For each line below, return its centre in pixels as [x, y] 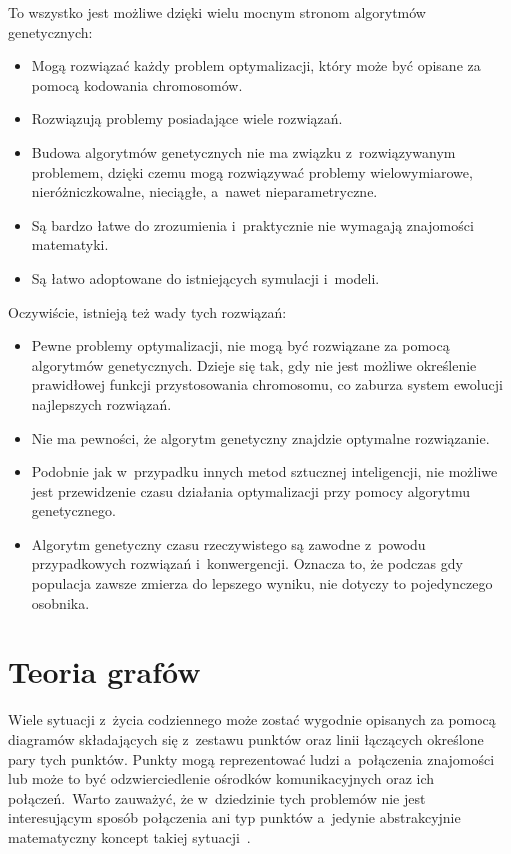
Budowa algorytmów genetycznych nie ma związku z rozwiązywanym [243, 151]
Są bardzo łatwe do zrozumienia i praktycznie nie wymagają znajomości [252, 224]
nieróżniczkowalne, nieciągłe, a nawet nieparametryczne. [204, 191]
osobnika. [60, 602]
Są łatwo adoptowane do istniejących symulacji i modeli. [205, 277]
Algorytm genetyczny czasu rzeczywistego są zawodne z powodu [228, 543]
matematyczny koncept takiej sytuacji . [129, 836]
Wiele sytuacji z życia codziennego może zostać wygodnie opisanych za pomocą [252, 719]
